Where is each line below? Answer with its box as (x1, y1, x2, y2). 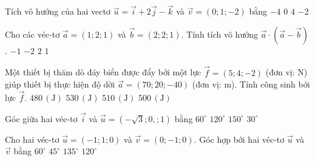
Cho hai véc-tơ (5, 132, 59, 145)
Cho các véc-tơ (5, 27, 60, 40)
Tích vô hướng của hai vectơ (5, 5, 110, 18)
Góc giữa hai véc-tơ (5, 112, 78, 125)
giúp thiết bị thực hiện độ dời (5, 78, 115, 91)
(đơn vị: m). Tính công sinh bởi (192, 78, 310, 91)
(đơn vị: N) (265, 66, 308, 78)
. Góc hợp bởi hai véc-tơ (194, 132, 285, 145)
